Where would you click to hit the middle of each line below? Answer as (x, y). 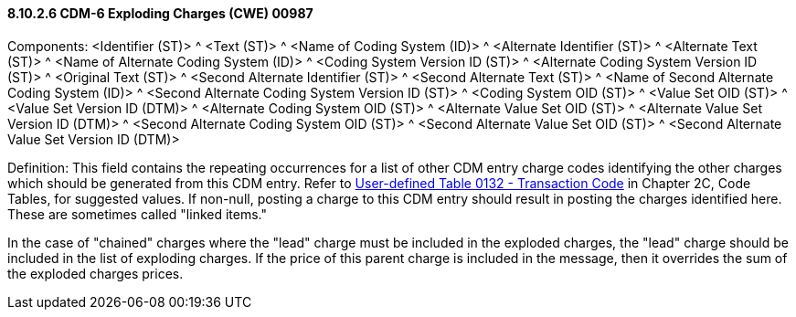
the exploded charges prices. (96, 273)
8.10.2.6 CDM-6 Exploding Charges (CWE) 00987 (160, 13)
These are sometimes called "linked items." (138, 214)
